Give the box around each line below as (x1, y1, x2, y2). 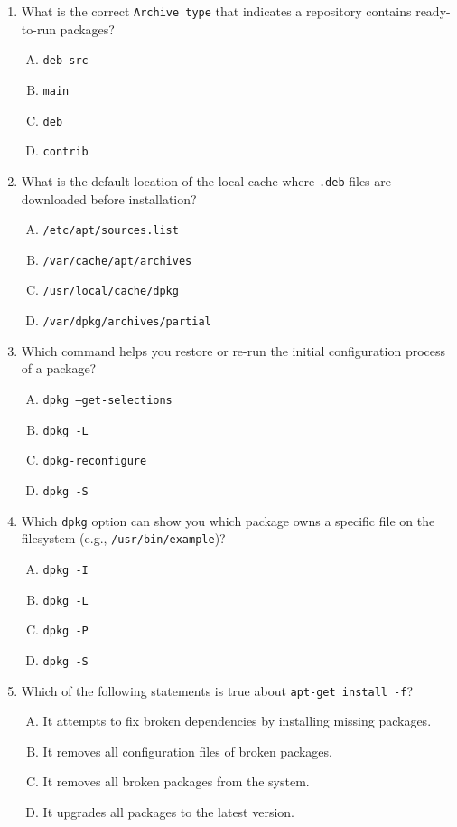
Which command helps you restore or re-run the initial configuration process (21, 341, 446, 360)
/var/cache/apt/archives (42, 254, 192, 268)
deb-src (42, 54, 89, 68)
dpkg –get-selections (42, 393, 173, 407)
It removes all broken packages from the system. (42, 772, 310, 791)
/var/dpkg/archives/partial (42, 315, 211, 329)
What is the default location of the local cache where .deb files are (21, 171, 391, 190)
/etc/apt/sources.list (42, 224, 179, 238)
